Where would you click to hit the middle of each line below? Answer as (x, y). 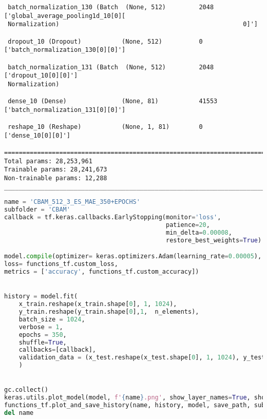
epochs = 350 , (43, 335)
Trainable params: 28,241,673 (56, 170)
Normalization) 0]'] (133, 24)
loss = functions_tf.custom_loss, (61, 264)
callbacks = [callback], (57, 350)
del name (19, 413)
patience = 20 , (188, 225)
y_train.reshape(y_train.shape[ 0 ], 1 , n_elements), (109, 312)
